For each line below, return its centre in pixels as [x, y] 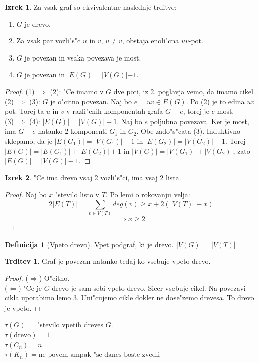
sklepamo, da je [28, 140]
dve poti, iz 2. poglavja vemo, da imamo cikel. [184, 91]
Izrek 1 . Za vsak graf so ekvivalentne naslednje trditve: [91, 7]
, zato [242, 150]
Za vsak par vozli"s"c [49, 41]
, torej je [196, 111]
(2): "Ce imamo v [77, 91]
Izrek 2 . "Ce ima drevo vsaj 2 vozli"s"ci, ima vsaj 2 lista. [93, 177]
